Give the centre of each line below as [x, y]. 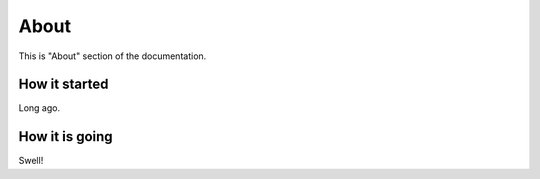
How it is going [66, 136]
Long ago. [39, 108]
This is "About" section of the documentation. [112, 56]
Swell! [31, 161]
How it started [63, 84]
